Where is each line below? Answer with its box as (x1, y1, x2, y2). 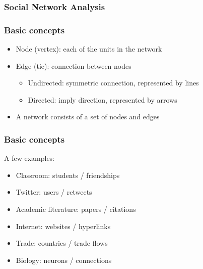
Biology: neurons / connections (16, 254, 112, 265)
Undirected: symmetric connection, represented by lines (28, 77, 199, 88)
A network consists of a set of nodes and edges (16, 111, 160, 122)
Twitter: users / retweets (16, 187, 92, 197)
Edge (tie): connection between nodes (16, 60, 131, 71)
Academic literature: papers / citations (16, 204, 136, 214)
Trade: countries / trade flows (16, 238, 108, 248)
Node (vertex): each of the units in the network (16, 43, 162, 54)
